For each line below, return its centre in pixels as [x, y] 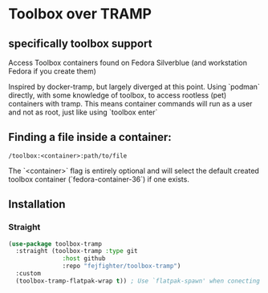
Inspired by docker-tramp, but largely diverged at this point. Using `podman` [134, 86]
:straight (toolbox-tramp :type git [77, 251]
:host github [84, 259]
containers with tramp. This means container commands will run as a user [130, 104]
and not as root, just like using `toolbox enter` [83, 112]
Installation [37, 205]
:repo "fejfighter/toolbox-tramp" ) [122, 266]
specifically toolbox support [80, 44]
